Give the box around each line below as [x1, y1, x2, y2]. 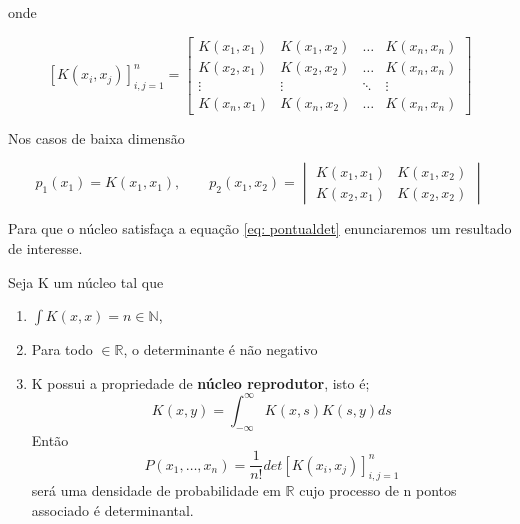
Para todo [31, 339, 93, 360]
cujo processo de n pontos [299, 480, 457, 501]
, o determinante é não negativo [123, 339, 318, 360]
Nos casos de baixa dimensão [8, 127, 185, 148]
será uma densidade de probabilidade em [31, 480, 281, 501]
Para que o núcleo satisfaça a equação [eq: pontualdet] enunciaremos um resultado [8, 218, 512, 239]
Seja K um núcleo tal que [8, 271, 164, 292]
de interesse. [8, 237, 83, 258]
